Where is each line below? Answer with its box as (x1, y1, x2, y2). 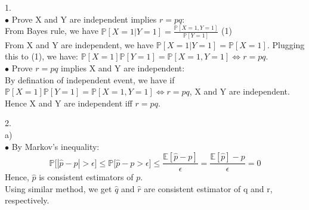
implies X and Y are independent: (61, 62, 185, 74)
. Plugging (267, 38, 305, 51)
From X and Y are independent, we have (5, 38, 154, 51)
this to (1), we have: (5, 50, 78, 62)
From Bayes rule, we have (5, 24, 98, 37)
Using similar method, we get (5, 182, 112, 195)
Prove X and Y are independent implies (11, 12, 157, 25)
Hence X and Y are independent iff (5, 96, 132, 109)
